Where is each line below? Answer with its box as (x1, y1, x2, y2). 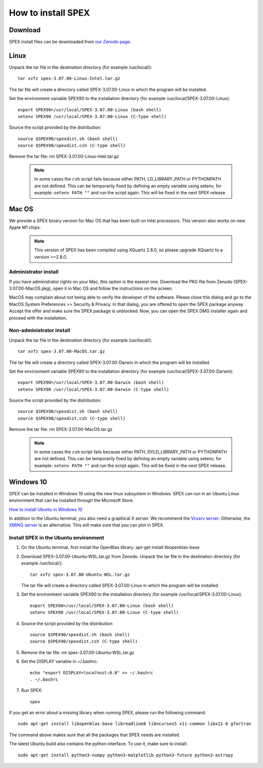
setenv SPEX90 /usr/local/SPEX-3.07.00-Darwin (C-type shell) (18, 386, 169, 392)
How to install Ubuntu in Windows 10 (9, 506, 83, 512)
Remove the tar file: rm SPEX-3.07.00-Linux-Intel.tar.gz (9, 154, 119, 160)
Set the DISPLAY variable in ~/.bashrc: (21, 659, 98, 665)
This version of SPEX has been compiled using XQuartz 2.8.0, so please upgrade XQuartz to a (34, 247, 223, 253)
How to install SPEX (9, 7, 90, 18)
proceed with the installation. (9, 315, 68, 321)
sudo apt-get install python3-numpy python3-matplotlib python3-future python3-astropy (18, 752, 234, 758)
